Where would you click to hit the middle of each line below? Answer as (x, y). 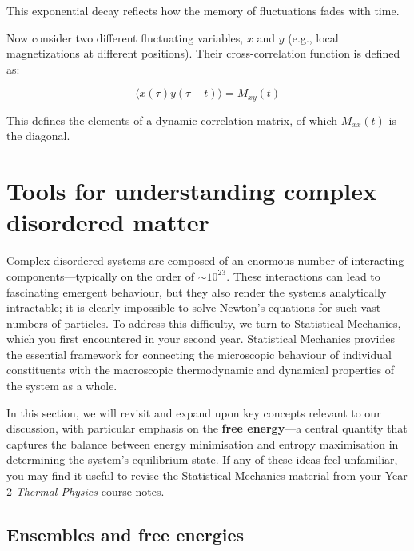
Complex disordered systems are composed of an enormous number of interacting (205, 260)
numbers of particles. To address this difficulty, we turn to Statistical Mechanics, (204, 323)
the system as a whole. (62, 386)
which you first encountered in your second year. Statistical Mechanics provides (201, 339)
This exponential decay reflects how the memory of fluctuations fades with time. (203, 10)
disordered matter (108, 222)
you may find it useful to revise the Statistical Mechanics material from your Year (207, 475)
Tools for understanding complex (191, 191)
